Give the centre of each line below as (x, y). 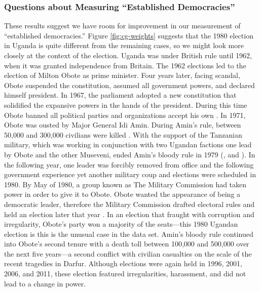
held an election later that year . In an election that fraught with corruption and (129, 214)
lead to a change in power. (45, 283)
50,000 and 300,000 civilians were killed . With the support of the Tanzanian (123, 134)
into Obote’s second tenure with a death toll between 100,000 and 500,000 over (127, 244)
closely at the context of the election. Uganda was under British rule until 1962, (128, 55)
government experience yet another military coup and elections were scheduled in (130, 174)
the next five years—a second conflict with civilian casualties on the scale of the (128, 253)
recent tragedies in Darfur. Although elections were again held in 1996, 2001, (123, 263)
